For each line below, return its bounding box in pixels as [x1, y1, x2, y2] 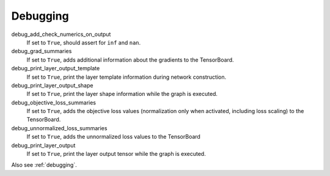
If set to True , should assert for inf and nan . [26, 38, 141, 46]
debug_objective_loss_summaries [11, 98, 97, 106]
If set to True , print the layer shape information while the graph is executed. [26, 90, 218, 98]
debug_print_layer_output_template [11, 65, 100, 72]
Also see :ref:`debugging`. [11, 161, 77, 169]
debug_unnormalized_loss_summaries [11, 124, 108, 131]
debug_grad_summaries [11, 48, 72, 55]
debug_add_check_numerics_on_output [11, 31, 111, 38]
